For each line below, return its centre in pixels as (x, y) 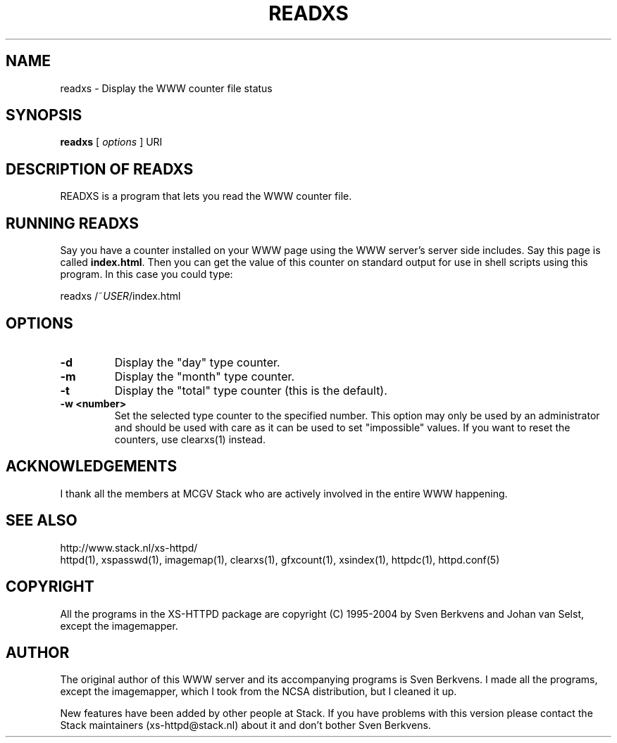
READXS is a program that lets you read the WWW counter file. (206, 196)
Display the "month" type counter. (205, 376)
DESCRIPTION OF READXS (100, 169)
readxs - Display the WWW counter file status (166, 88)
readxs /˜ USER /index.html (120, 296)
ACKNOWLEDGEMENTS (92, 466)
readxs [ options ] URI (111, 142)
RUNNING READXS (73, 223)
